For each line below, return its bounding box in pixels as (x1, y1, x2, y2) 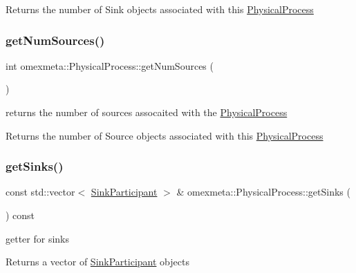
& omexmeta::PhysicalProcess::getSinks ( (176, 185, 350, 199)
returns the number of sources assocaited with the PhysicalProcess (6, 105, 288, 119)
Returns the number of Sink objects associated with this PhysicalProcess (6, 2, 314, 16)
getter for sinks (6, 231, 70, 245)
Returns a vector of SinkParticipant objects (6, 254, 189, 269)
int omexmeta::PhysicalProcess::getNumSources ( (6, 58, 214, 73)
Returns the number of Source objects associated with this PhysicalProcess (6, 128, 324, 142)
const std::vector (6, 185, 75, 199)
